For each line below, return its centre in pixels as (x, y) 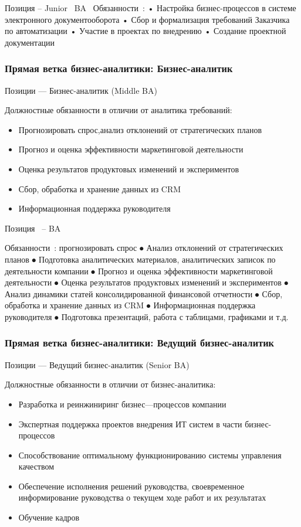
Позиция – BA (33, 228)
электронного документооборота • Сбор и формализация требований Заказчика (147, 19)
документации (30, 42)
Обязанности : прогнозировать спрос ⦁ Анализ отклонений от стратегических (144, 248)
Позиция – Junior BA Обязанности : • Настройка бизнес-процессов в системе (150, 8)
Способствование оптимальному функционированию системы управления (150, 455)
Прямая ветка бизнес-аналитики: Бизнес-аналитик (119, 68)
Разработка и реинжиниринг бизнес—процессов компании (122, 404)
